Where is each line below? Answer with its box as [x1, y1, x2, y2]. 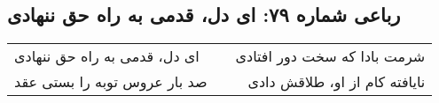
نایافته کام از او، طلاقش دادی [247, 71, 426, 92]
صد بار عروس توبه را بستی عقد [14, 71, 208, 92]
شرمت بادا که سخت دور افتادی [235, 46, 426, 67]
